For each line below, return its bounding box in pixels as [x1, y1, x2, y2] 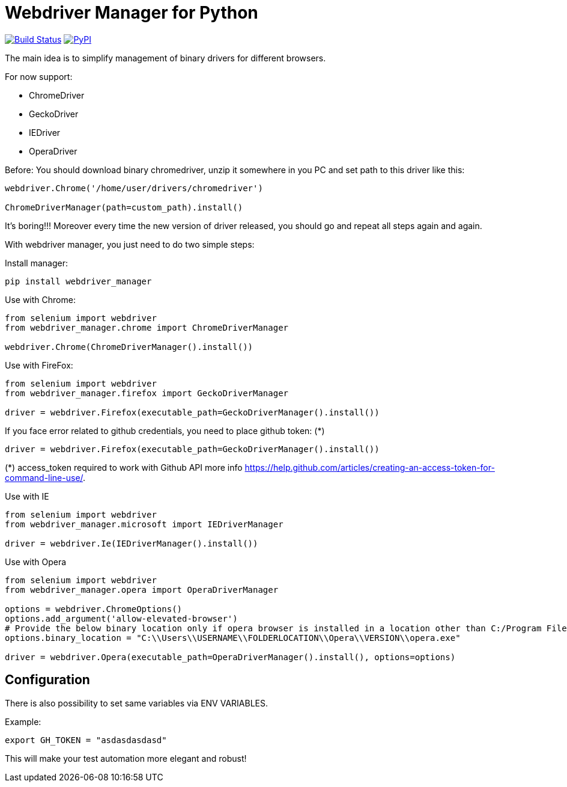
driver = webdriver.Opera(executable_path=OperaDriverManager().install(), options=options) [5, 652, 456, 662]
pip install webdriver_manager [5, 276, 152, 286]
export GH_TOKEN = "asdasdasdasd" [5, 735, 167, 745]
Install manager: [5, 257, 68, 268]
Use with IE [5, 491, 49, 501]
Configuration [5, 672, 90, 688]
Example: [5, 716, 41, 727]
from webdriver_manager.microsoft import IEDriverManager [5, 519, 283, 529]
